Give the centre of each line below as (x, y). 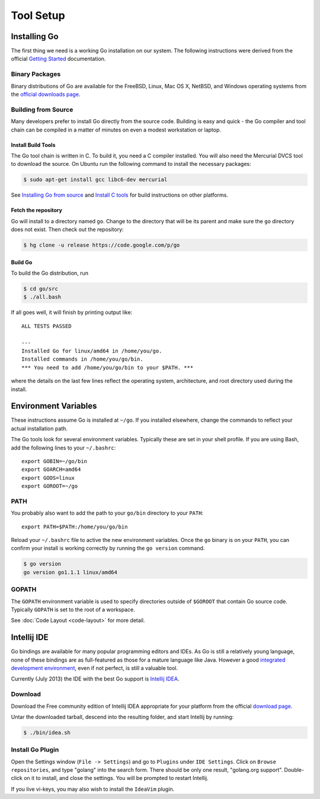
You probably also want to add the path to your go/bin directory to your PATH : (107, 513)
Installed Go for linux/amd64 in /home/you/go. (92, 351)
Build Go (22, 262)
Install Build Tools (33, 145)
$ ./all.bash (42, 297)
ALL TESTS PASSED (47, 326)
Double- (294, 770)
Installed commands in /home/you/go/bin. (82, 359)
